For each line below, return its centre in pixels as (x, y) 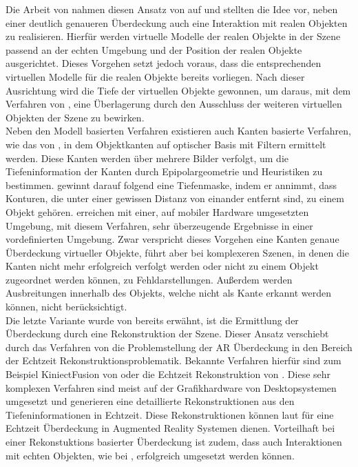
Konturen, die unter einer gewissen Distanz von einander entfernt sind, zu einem (175, 198)
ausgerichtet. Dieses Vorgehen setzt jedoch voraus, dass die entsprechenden (164, 63)
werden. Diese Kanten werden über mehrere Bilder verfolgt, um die (147, 158)
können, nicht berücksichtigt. (66, 307)
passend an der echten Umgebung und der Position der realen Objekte (154, 49)
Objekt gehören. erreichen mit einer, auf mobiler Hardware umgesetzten (157, 211)
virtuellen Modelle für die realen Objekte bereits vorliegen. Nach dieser (155, 76)
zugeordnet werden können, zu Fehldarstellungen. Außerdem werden (149, 279)
